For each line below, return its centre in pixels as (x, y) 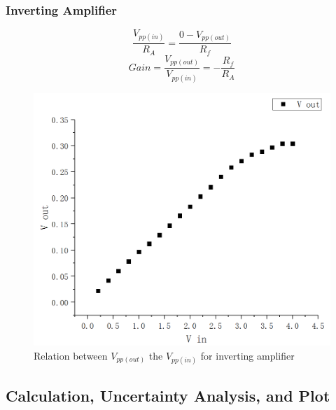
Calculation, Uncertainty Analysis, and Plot (168, 396)
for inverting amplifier (247, 355)
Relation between (71, 355)
